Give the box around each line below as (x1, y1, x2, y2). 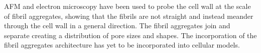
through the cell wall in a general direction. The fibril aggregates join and (4, 20, 230, 31)
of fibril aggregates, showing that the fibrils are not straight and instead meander (4, 10, 253, 21)
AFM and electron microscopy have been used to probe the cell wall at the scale (4, 1, 251, 11)
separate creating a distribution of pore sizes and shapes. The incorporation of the (4, 30, 257, 40)
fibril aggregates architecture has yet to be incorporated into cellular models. (4, 40, 240, 50)
